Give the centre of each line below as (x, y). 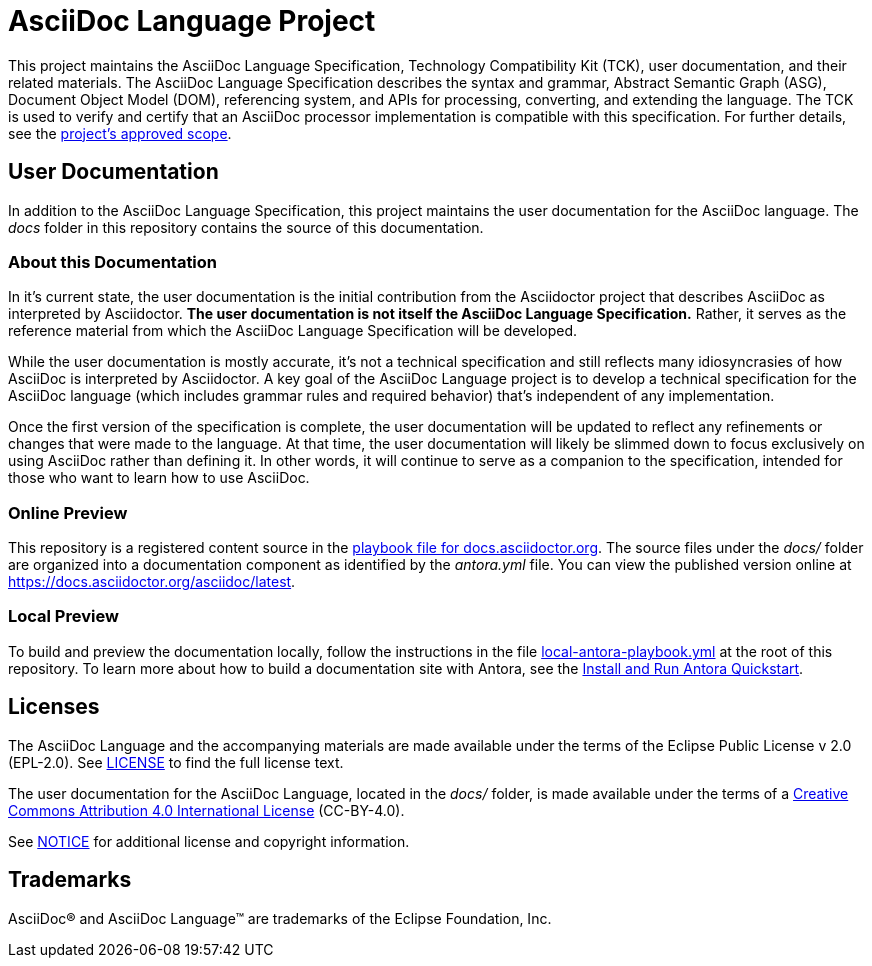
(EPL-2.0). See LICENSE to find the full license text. (176, 762)
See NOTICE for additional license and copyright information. (209, 841)
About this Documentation (113, 261)
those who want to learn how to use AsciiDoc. (159, 478)
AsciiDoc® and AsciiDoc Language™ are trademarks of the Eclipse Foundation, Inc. (280, 918)
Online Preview (68, 512)
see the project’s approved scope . (120, 133)
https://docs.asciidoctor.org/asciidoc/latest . (152, 582)
